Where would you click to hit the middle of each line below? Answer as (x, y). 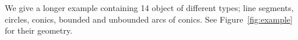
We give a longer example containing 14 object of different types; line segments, (149, 8)
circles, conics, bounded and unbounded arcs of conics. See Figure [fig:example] (149, 19)
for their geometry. (39, 30)
